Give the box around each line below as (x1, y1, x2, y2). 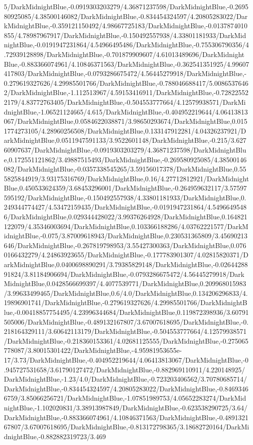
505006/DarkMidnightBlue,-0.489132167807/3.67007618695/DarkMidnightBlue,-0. (4, 316, 249, 327)
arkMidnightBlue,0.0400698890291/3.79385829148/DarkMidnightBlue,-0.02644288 (4, 259, 248, 270)
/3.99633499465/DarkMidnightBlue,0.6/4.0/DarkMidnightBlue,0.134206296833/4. (4, 288, 248, 298)
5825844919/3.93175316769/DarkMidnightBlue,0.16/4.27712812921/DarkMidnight (4, 173, 249, 183)
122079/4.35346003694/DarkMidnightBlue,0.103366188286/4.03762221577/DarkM (4, 221, 249, 231)
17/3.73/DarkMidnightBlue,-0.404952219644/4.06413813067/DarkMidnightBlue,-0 (4, 354, 249, 365)
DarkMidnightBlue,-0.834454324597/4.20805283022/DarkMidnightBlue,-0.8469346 (4, 383, 249, 393)
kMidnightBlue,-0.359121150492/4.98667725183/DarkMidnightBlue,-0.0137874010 (4, 20, 248, 31)
